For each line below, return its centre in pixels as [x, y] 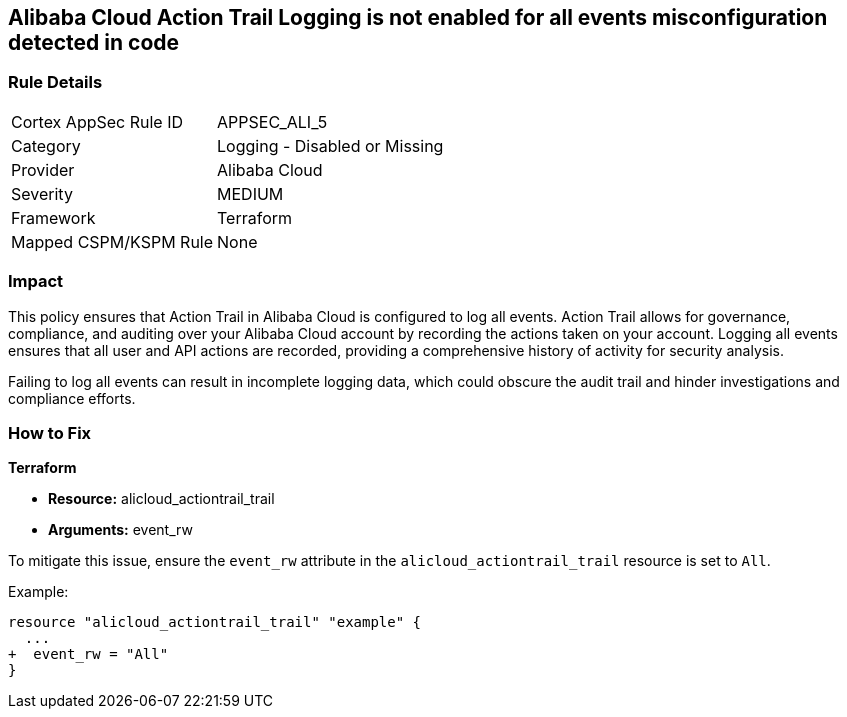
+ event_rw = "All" [88, 654]
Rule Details [55, 82]
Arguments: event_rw [120, 530]
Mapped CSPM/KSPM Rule [112, 241]
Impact [36, 281]
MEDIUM [250, 193]
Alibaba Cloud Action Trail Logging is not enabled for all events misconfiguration [418, 17]
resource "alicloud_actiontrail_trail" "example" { [215, 622]
